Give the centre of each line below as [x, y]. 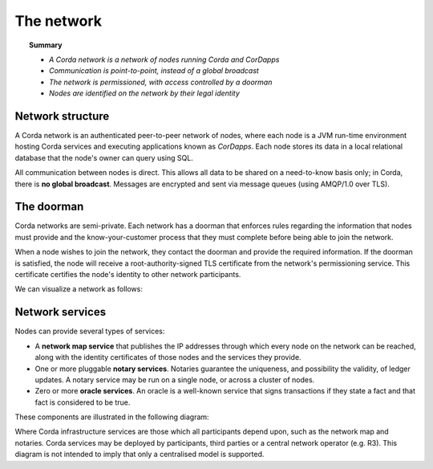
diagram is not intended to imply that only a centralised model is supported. [140, 455]
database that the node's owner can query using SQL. [104, 157]
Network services [61, 312]
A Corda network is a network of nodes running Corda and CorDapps [164, 59]
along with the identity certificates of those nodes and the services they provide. [168, 357]
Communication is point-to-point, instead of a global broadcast [154, 71]
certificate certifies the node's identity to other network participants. [128, 275]
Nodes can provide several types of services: [90, 331]
